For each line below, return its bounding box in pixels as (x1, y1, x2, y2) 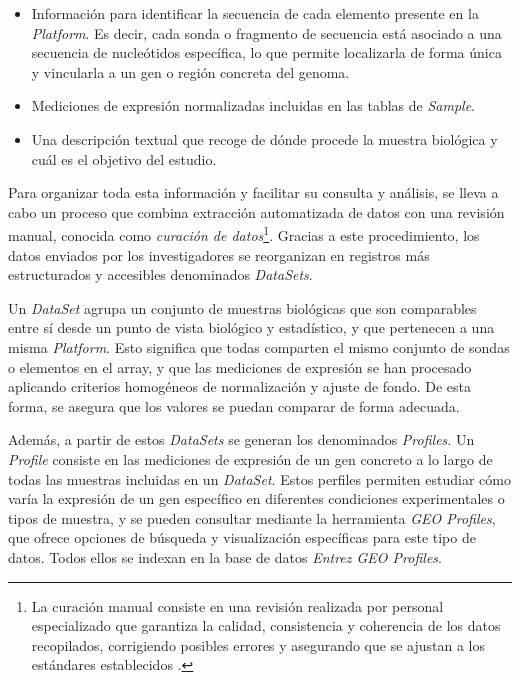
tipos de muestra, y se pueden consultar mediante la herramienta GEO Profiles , (8, 507, 496, 528)
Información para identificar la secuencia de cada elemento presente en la (31, 3, 479, 23)
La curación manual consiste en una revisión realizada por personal (31, 595, 444, 616)
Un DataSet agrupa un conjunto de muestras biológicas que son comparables (8, 297, 477, 318)
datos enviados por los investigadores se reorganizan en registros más (8, 244, 430, 265)
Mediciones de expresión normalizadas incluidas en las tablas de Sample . (31, 95, 475, 116)
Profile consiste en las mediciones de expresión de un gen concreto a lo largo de (8, 448, 493, 469)
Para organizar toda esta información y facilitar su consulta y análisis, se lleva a (8, 182, 499, 203)
